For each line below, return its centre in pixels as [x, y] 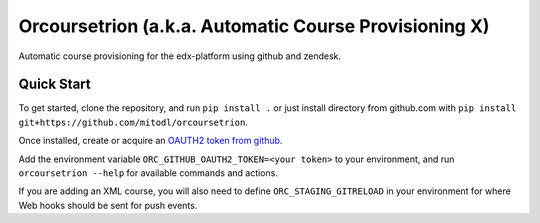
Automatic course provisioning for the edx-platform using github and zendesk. [180, 56]
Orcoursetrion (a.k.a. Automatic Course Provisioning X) [254, 26]
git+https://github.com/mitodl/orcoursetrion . [133, 122]
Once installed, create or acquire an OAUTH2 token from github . [150, 141]
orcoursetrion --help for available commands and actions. [148, 173]
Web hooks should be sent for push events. [108, 205]
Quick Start [54, 84]
